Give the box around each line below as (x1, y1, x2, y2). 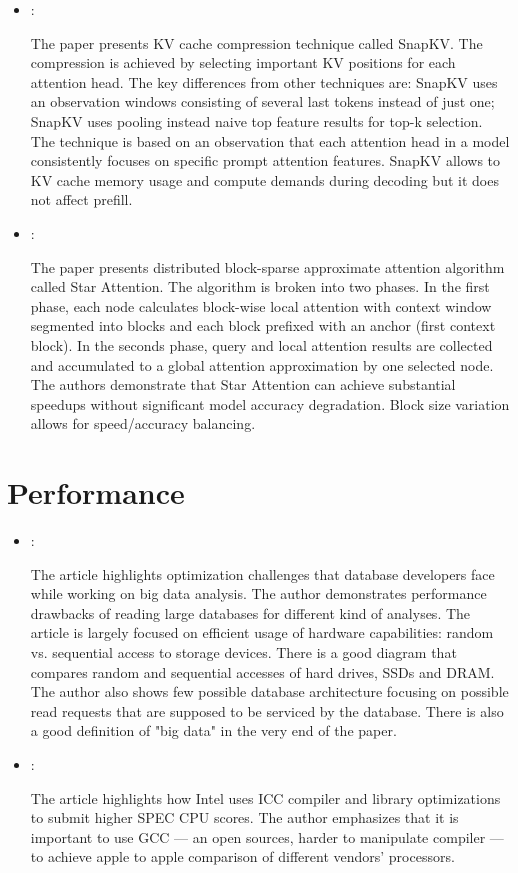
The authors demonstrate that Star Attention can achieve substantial (30, 374, 456, 395)
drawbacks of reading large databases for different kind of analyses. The (30, 602, 471, 623)
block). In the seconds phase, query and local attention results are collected (30, 334, 493, 355)
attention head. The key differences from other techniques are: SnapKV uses (30, 71, 498, 92)
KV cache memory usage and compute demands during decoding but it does (30, 169, 499, 190)
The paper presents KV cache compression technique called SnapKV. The (30, 32, 483, 53)
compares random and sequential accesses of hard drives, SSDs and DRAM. (30, 661, 495, 682)
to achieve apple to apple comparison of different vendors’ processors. (30, 846, 455, 867)
